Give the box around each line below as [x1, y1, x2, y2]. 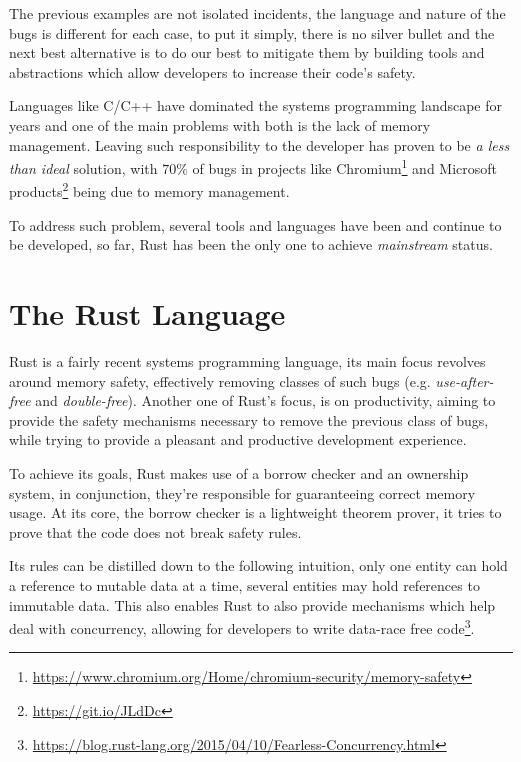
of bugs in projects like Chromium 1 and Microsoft [192, 155, 498, 178]
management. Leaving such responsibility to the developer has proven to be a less [9, 134, 510, 155]
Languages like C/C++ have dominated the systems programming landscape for [9, 95, 503, 116]
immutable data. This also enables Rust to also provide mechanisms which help [9, 594, 496, 615]
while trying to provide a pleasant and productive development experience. [9, 429, 467, 450]
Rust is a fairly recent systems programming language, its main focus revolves [9, 350, 486, 371]
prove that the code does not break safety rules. [9, 521, 302, 542]
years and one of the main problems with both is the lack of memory [9, 114, 431, 135]
